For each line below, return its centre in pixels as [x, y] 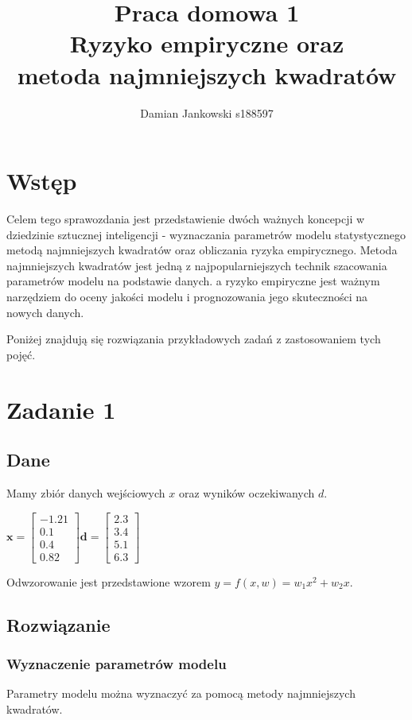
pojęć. [21, 354]
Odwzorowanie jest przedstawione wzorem [109, 581]
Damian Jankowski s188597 [207, 112]
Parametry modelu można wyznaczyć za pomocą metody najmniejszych [181, 693]
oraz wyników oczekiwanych [247, 492]
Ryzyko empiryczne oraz [207, 43]
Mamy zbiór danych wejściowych [86, 492]
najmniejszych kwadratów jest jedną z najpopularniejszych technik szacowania [197, 265]
